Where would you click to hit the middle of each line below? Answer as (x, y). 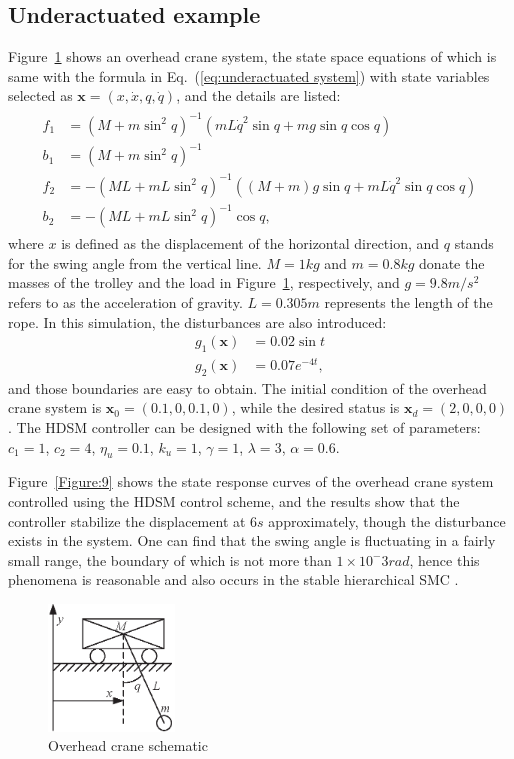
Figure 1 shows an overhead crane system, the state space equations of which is (252, 56)
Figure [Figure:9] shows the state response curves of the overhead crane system (251, 481)
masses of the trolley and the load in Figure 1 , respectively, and (204, 282)
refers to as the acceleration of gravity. (125, 301)
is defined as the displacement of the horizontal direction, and (250, 243)
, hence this (444, 559)
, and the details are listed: (258, 95)
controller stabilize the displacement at (127, 520)
